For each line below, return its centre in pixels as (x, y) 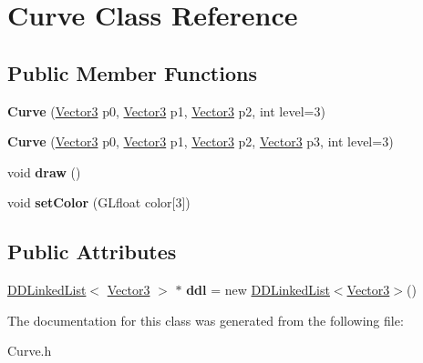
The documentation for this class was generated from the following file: (206, 320)
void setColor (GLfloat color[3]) (99, 202)
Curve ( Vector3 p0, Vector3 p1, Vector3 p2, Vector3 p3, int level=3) (201, 141)
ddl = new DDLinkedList (258, 290)
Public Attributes (92, 252)
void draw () (44, 171)
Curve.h (30, 351)
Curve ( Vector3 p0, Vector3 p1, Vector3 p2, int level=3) (166, 111)
